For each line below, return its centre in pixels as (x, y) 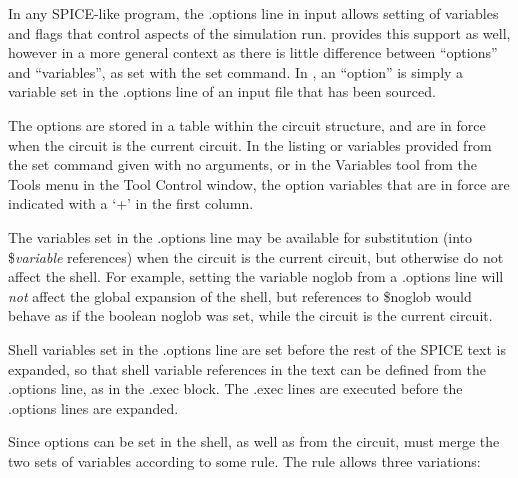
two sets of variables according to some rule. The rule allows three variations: (244, 460)
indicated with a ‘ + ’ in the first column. (131, 203)
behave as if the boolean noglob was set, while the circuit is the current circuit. (250, 315)
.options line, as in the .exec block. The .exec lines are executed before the (235, 388)
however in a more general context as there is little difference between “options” (253, 52)
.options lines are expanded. (93, 407)
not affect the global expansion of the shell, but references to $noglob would (240, 295)
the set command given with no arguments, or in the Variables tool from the (243, 164)
